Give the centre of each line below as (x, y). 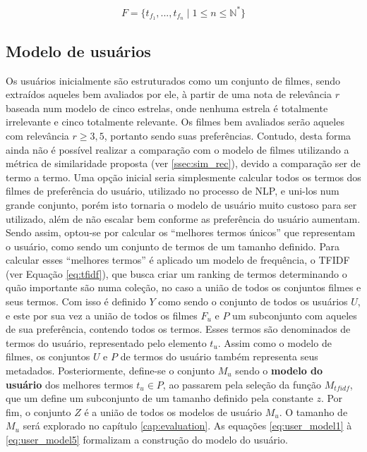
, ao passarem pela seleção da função (242, 384)
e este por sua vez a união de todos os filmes (102, 315)
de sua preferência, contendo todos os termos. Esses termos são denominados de (178, 329)
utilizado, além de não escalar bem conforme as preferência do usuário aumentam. (183, 218)
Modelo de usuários (78, 50)
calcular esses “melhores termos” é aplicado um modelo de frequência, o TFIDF (178, 260)
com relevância (37, 135)
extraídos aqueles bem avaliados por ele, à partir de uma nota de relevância (169, 94)
